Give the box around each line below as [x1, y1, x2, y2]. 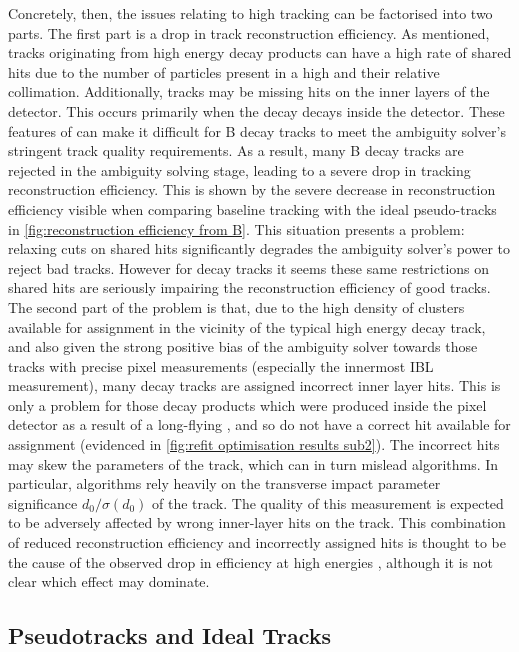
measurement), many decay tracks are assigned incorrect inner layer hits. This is [8, 375, 501, 396]
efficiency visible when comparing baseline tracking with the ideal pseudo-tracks [8, 198, 497, 219]
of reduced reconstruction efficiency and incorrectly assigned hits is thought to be [8, 532, 506, 553]
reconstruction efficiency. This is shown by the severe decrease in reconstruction [8, 179, 496, 200]
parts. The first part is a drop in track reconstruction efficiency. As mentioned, [8, 22, 490, 43]
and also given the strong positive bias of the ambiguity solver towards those [8, 336, 478, 357]
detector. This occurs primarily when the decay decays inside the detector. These [8, 100, 505, 121]
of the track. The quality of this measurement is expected [152, 492, 504, 513]
